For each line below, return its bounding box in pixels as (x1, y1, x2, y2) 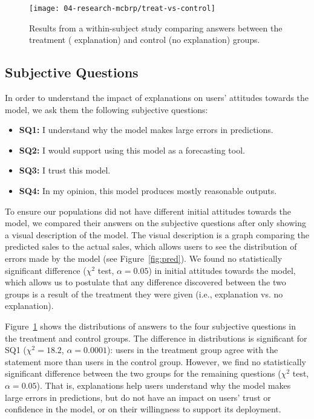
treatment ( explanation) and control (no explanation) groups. (29, 33, 260, 46)
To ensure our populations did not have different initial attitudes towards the (5, 204, 292, 217)
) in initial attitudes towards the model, (148, 264, 296, 276)
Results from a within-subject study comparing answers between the (29, 21, 283, 34)
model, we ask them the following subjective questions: (5, 103, 208, 115)
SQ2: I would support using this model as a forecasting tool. (19, 143, 245, 156)
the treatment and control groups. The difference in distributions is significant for (5, 331, 307, 344)
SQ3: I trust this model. (19, 164, 111, 177)
